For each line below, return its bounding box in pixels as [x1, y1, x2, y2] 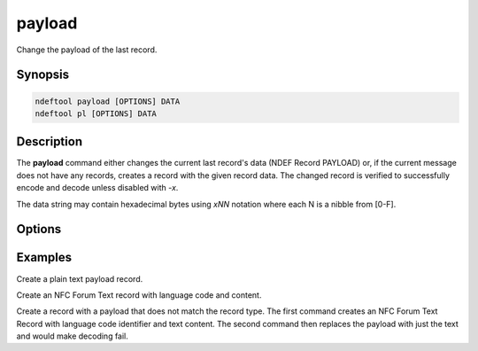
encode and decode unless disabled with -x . [16, 183, 179, 193]
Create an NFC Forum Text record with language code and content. [16, 289, 262, 300]
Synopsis [16, 67, 70, 82]
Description [16, 134, 83, 150]
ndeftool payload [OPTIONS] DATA [35, 96, 181, 106]
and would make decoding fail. [16, 331, 128, 341]
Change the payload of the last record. [16, 44, 158, 55]
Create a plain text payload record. [16, 273, 143, 284]
